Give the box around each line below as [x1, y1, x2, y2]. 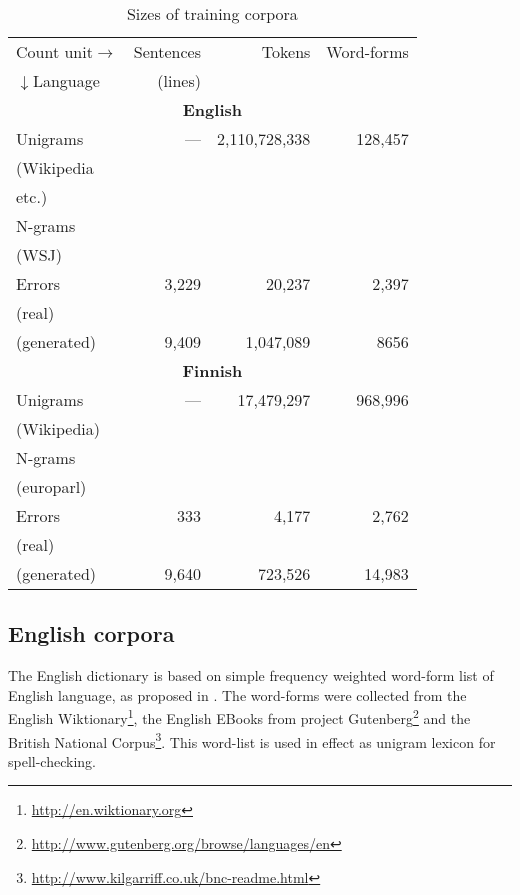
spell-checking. [8, 750, 96, 771]
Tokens [261, 40, 311, 63]
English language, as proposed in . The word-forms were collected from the [8, 684, 467, 705]
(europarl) [16, 475, 87, 498]
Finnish [182, 359, 243, 382]
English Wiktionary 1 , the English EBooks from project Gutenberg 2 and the [8, 705, 471, 729]
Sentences [133, 40, 201, 63]
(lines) [157, 69, 201, 92]
